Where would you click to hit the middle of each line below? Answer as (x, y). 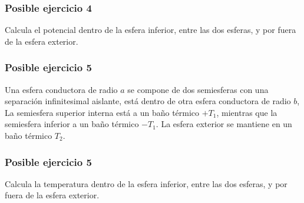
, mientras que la (247, 112)
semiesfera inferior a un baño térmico (72, 124)
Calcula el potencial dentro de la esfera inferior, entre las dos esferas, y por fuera (151, 30)
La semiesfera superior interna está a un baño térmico (102, 112)
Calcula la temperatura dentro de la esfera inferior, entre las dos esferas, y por (146, 183)
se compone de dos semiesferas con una (198, 89)
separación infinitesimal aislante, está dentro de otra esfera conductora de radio (148, 101)
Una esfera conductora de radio (61, 89)
